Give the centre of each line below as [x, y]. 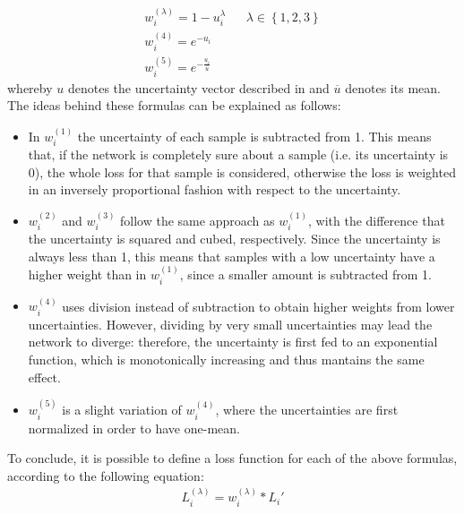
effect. [44, 377]
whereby [30, 87]
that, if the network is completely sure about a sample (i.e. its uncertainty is [238, 154]
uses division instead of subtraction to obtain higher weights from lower [258, 306]
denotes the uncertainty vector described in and [198, 87]
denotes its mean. [393, 87]
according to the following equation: [106, 475]
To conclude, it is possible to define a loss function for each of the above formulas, [232, 458]
